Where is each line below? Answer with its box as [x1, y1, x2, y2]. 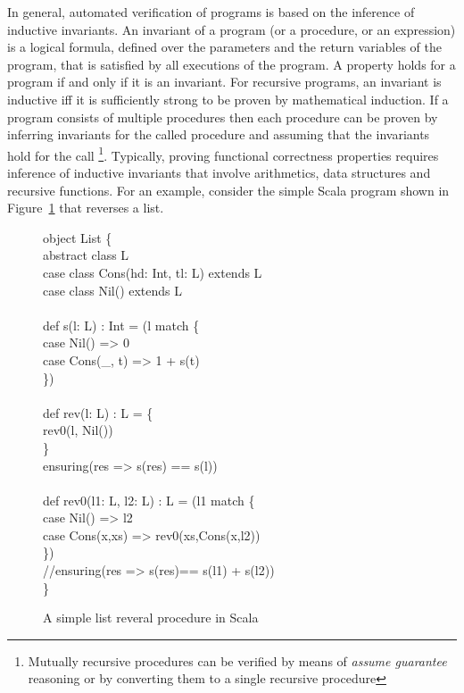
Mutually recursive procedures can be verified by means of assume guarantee [28, 651, 447, 670]
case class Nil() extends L [43, 280, 183, 299]
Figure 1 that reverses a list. [7, 198, 164, 217]
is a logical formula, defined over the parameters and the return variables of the [7, 38, 443, 56]
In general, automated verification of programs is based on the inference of [7, 3, 415, 21]
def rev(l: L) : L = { [43, 403, 153, 422]
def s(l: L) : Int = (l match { [43, 315, 200, 334]
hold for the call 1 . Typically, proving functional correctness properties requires [7, 143, 439, 164]
